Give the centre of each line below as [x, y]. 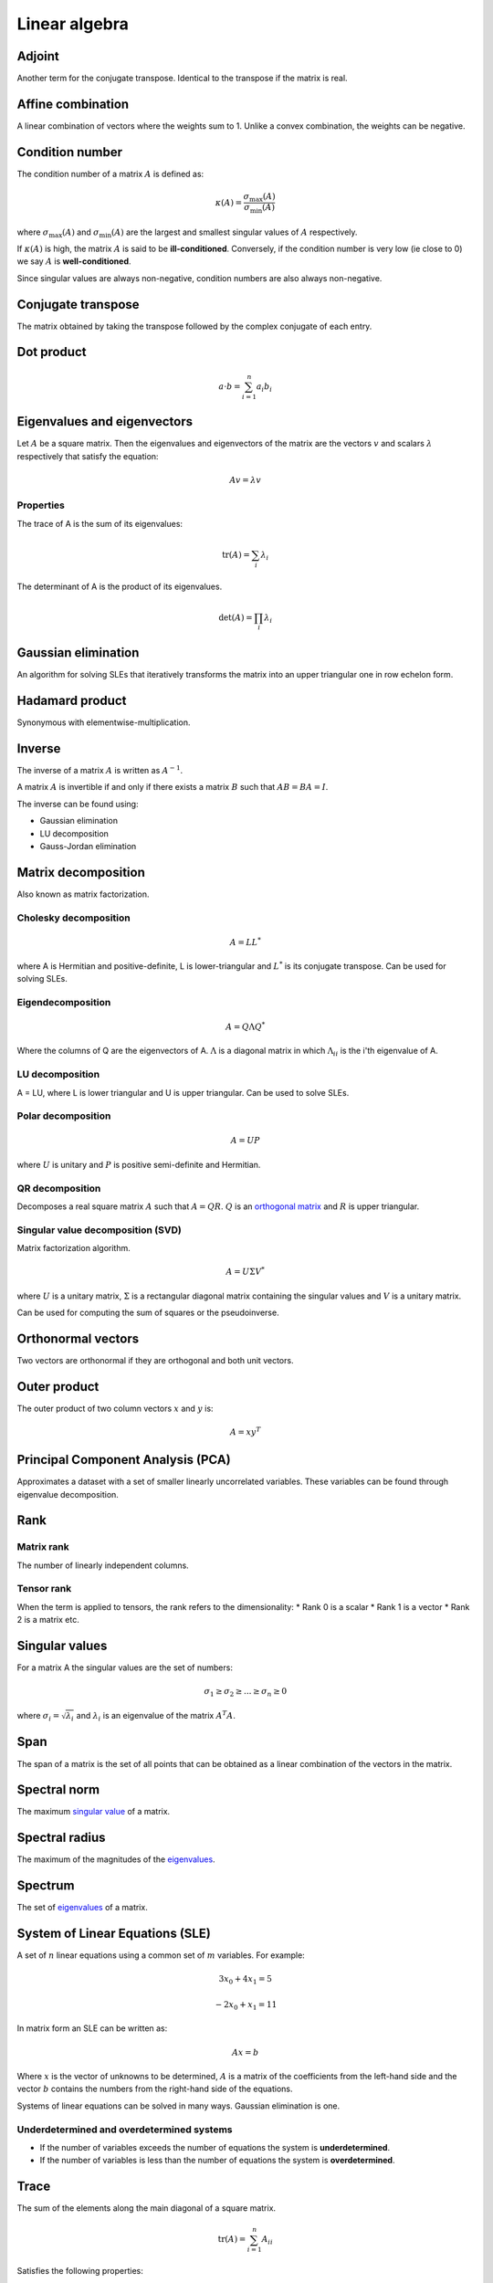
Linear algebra [73, 24]
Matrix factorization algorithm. [74, 1248]
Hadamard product [72, 700]
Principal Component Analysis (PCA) [124, 1460]
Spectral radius [61, 1838]
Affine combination [73, 104]
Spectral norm [58, 1790]
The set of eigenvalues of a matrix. [82, 1908]
